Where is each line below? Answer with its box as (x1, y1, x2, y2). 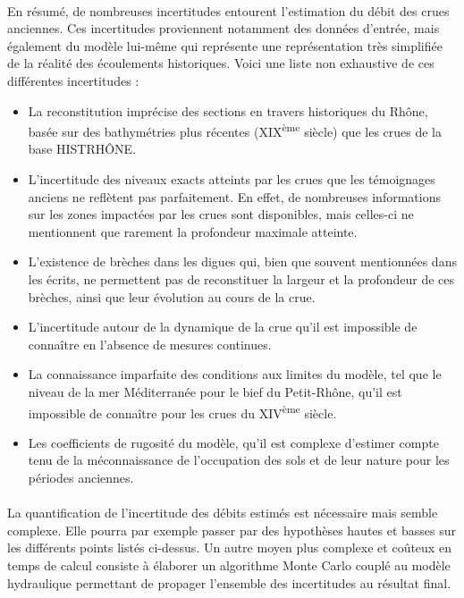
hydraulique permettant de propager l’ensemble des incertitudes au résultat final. (7, 573, 451, 592)
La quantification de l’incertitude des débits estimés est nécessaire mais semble (7, 503, 438, 522)
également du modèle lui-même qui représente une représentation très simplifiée (7, 36, 443, 55)
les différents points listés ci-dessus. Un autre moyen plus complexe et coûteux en (7, 538, 451, 557)
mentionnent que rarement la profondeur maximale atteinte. (28, 222, 358, 240)
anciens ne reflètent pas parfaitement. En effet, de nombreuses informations (28, 187, 441, 206)
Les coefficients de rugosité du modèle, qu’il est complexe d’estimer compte (28, 433, 439, 451)
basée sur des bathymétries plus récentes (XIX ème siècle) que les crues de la (28, 120, 442, 140)
